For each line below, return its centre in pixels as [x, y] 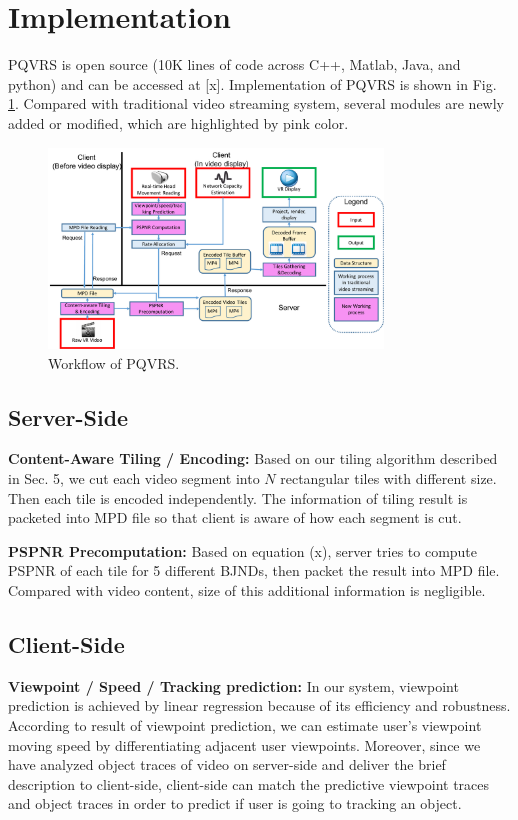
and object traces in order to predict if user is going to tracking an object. [235, 803]
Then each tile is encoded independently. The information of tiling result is [238, 497]
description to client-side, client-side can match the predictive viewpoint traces [249, 783]
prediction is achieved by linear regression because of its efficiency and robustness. [259, 705]
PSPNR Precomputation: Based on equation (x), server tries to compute [243, 550]
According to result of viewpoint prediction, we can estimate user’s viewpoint [245, 724]
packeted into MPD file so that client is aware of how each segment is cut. [235, 517]
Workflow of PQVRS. [114, 362]
